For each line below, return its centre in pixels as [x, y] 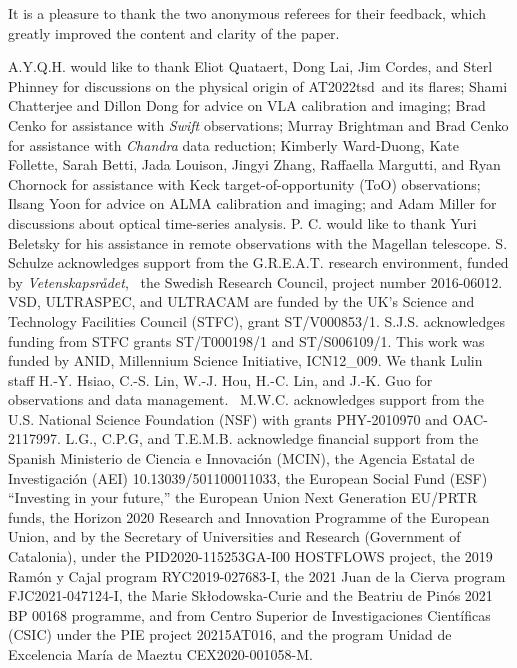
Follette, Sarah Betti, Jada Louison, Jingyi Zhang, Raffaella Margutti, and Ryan [254, 164]
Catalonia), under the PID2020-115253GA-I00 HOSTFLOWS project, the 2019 [250, 556]
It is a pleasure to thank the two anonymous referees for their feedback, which [247, 13]
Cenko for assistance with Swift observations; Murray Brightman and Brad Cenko [258, 124]
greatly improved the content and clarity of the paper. [174, 32]
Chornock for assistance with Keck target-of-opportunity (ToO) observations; [244, 183]
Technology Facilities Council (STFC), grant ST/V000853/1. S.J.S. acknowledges [257, 320]
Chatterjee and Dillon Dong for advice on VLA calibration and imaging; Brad [247, 105]
